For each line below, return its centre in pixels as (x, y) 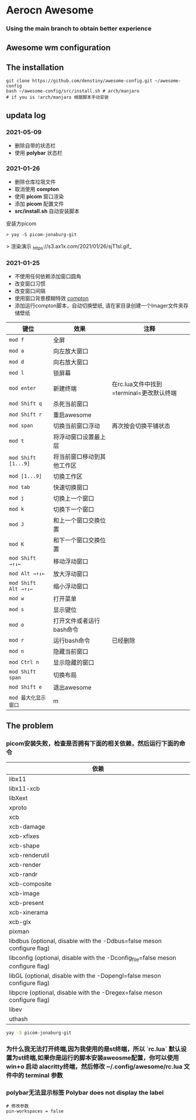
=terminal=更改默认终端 (144, 393)
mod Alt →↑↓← (27, 574)
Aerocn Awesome (50, 10)
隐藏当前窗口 (71, 652)
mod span (21, 426)
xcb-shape (24, 846)
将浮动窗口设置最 (77, 437)
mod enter (22, 388)
